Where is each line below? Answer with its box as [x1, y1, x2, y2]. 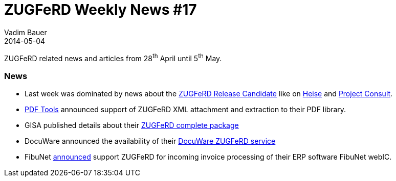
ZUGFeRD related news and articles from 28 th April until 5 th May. [4, 52, 222, 63]
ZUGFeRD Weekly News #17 [4, 1, 197, 18]
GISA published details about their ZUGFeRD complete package [25, 121, 239, 130]
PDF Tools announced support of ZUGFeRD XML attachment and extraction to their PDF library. [25, 105, 346, 114]
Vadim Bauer [4, 28, 47, 37]
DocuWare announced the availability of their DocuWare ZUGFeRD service [25, 137, 276, 146]
